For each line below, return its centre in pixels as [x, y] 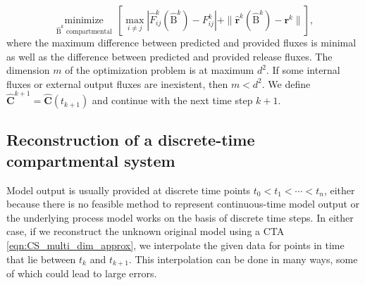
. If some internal [303, 70]
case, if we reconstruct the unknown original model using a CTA [146, 231]
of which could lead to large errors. [82, 273]
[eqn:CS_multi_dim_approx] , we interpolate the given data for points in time [175, 245]
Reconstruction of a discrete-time [131, 140]
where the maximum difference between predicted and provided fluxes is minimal [181, 42]
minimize [84, 20]
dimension [28, 70]
